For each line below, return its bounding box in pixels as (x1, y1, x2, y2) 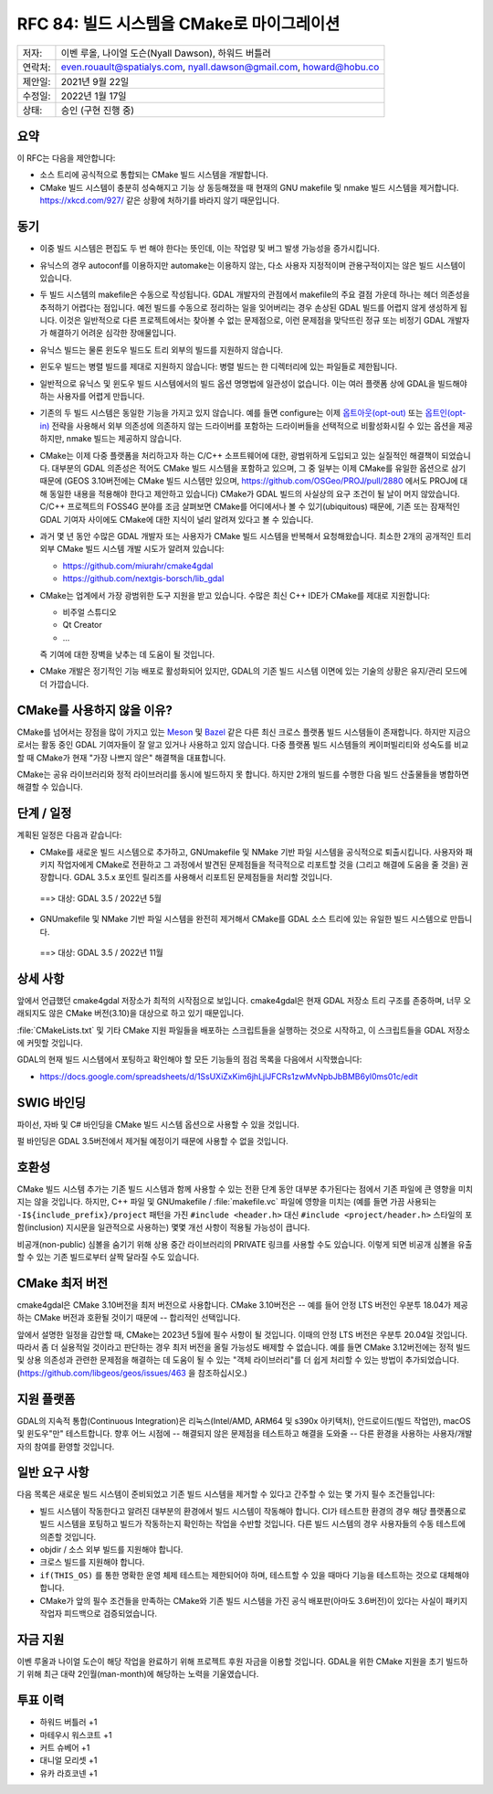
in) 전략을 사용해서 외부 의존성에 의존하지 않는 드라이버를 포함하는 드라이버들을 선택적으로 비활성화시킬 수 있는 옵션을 (39, 420, 456, 431)
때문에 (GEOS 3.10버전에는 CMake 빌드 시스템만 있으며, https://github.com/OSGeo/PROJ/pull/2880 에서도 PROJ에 (39, 475, 458, 486)
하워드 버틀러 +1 (39, 1716, 98, 1727)
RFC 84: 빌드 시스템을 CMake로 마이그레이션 (16, 14, 341, 34)
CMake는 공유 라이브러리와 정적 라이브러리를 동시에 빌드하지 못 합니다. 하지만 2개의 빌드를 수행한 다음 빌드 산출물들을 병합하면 (16, 769, 469, 780)
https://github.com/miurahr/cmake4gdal (62, 560, 214, 571)
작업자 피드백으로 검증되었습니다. (39, 1608, 158, 1619)
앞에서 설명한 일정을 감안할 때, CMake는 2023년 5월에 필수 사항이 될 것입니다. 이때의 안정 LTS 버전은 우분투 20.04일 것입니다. (16, 1329, 468, 1340)
